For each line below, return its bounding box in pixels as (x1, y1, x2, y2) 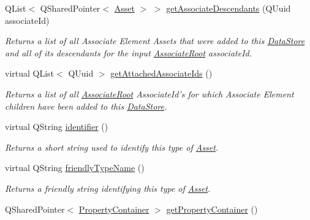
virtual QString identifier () (5, 120, 108, 133)
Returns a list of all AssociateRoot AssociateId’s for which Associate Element (5, 87, 294, 100)
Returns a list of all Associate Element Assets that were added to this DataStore (5, 34, 305, 47)
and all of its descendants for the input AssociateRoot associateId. (5, 46, 252, 59)
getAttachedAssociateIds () (110, 67, 213, 80)
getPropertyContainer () (166, 202, 258, 215)
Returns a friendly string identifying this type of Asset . (5, 181, 211, 194)
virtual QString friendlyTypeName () (5, 161, 145, 174)
